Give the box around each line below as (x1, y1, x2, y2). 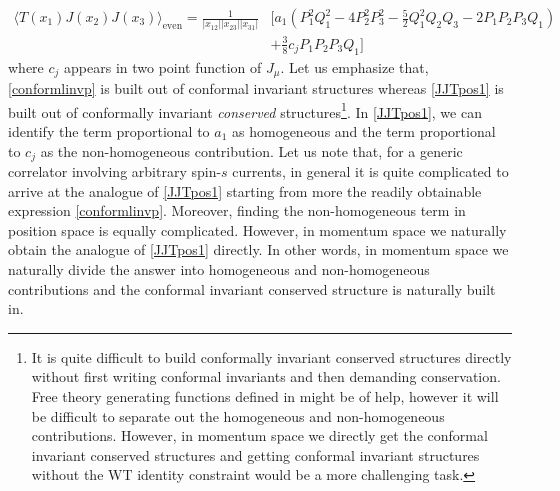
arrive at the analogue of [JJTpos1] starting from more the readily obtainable (8, 180, 482, 201)
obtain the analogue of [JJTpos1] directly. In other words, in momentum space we (8, 239, 509, 260)
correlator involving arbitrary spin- (8, 161, 222, 182)
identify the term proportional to (8, 120, 210, 141)
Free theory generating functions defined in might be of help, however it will (31, 385, 499, 406)
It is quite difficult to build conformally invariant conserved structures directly (31, 346, 512, 367)
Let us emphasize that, (289, 56, 429, 77)
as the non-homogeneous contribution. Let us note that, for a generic (40, 140, 463, 161)
